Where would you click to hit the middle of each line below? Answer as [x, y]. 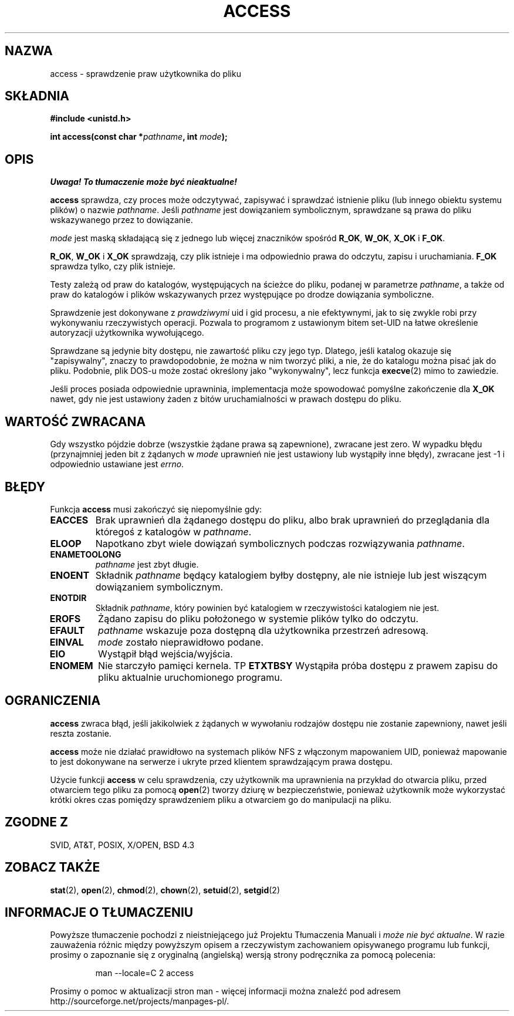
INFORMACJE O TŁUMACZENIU [99, 912]
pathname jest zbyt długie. [147, 564]
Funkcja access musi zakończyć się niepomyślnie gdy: [156, 509]
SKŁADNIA [37, 96]
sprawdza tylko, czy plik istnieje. [113, 266]
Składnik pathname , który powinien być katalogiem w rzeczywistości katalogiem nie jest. [267, 607]
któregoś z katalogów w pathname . [173, 531]
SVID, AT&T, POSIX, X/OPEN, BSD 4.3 [122, 845]
